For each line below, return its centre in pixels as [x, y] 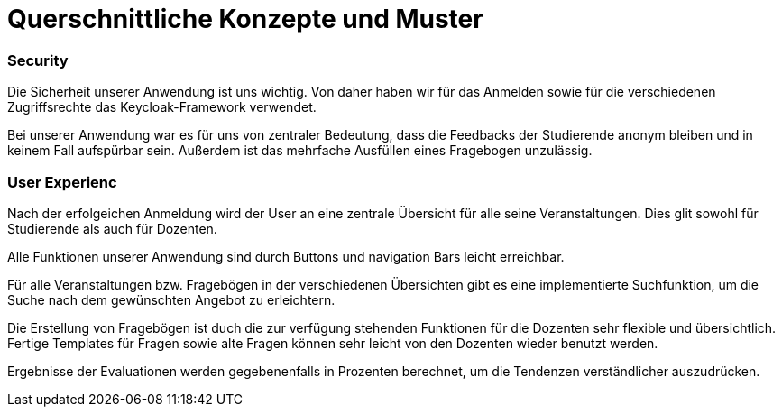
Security [38, 60]
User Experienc [62, 182]
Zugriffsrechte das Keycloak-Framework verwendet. [162, 107]
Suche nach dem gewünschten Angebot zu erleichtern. [171, 299]
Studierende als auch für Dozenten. [112, 228]
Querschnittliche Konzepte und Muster [245, 19]
